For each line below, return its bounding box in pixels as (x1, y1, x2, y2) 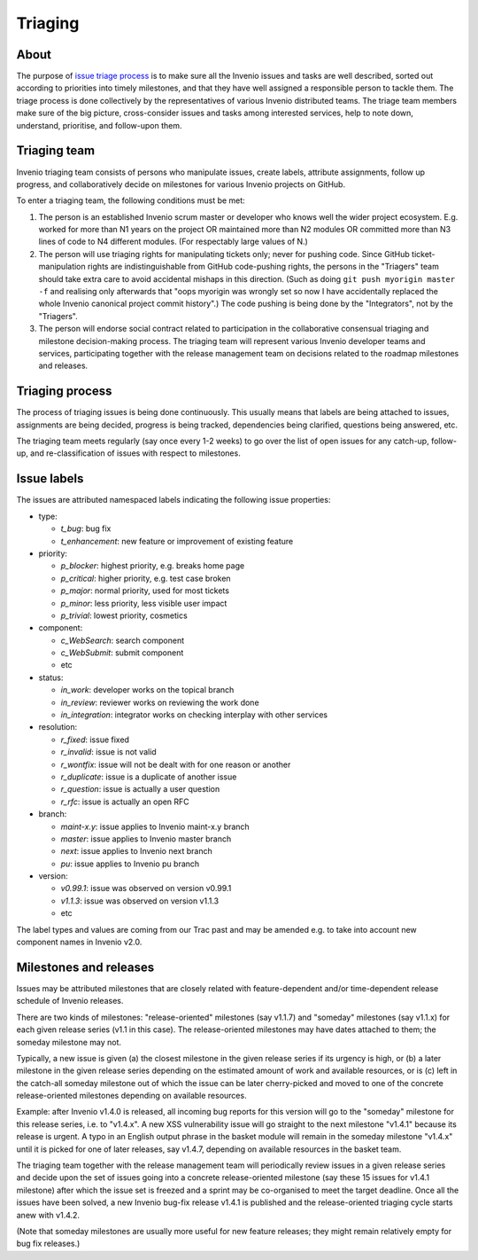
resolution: (38, 722, 78, 732)
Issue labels (16, 471, 84, 487)
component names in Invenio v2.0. (16, 936, 143, 948)
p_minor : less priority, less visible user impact (60, 598, 227, 608)
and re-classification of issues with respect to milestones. (29, 448, 241, 458)
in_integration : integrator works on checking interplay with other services (60, 709, 328, 720)
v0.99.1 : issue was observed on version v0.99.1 (60, 883, 232, 894)
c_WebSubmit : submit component (60, 647, 184, 658)
